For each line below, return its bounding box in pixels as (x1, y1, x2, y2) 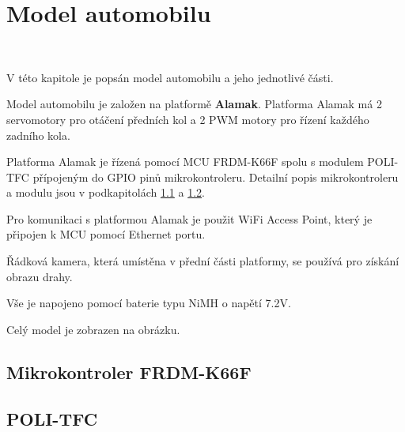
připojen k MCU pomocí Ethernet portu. (6, 226, 206, 242)
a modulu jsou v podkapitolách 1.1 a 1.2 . (6, 184, 205, 201)
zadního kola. (6, 126, 70, 143)
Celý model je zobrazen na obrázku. (6, 321, 180, 337)
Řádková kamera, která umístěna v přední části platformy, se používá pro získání (6, 253, 399, 269)
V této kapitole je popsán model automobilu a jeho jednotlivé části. (6, 69, 334, 85)
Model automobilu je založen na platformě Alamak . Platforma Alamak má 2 (6, 96, 382, 112)
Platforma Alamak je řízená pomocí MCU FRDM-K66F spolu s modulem (6, 153, 364, 170)
